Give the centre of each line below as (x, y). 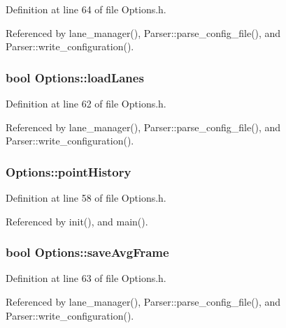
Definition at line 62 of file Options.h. (86, 103)
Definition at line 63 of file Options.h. (86, 278)
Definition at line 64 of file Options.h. (86, 9)
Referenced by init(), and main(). (77, 221)
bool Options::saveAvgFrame (87, 252)
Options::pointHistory (69, 171)
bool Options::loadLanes (75, 77)
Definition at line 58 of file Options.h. (86, 197)
